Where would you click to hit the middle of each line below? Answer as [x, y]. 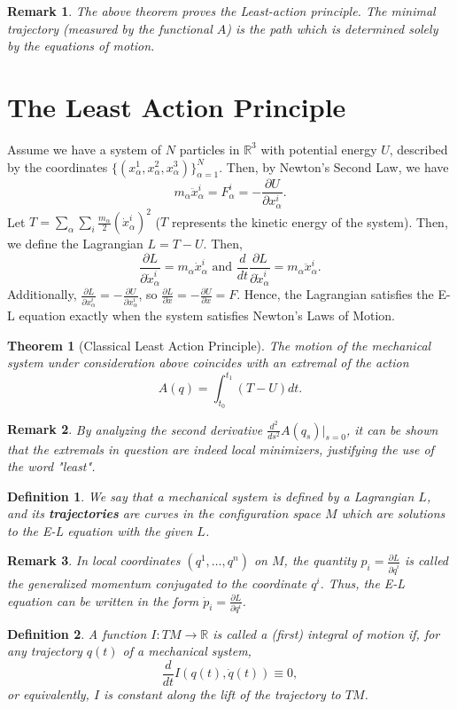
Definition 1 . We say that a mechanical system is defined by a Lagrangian [211, 496]
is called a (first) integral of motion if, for [326, 633]
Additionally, [42, 294]
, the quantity [320, 560]
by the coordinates [58, 166]
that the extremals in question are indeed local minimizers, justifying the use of [221, 449]
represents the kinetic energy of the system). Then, [310, 221]
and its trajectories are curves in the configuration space [164, 513]
